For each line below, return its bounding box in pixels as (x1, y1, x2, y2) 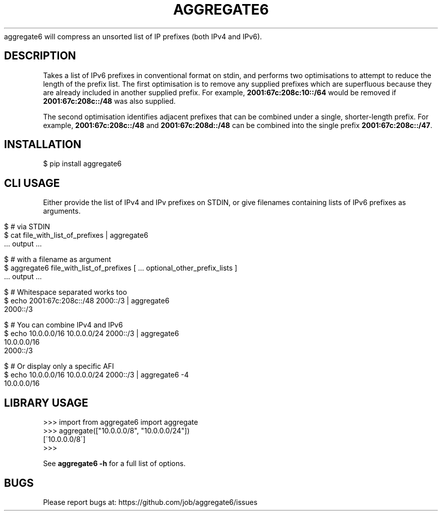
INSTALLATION (4, 138, 81, 151)
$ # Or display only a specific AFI (4, 362, 114, 371)
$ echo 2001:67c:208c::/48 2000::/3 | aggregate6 (4, 296, 170, 305)
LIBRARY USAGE (4, 396, 88, 409)
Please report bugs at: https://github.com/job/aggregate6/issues (43, 497, 258, 506)
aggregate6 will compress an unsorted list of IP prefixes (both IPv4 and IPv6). (4, 32, 262, 41)
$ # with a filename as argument (4, 255, 112, 264)
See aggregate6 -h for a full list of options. (43, 459, 186, 468)
